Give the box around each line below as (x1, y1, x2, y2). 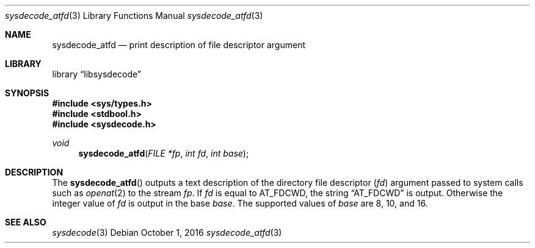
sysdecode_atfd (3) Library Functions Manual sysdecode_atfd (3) (5, 10, 263, 21)
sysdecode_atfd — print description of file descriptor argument (52, 40, 305, 50)
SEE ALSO (5, 217, 46, 227)
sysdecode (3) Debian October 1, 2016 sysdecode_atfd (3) (52, 227, 282, 238)
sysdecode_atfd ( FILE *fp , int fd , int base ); (78, 148, 249, 158)
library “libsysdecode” (52, 69, 142, 79)
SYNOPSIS (5, 88, 49, 98)
